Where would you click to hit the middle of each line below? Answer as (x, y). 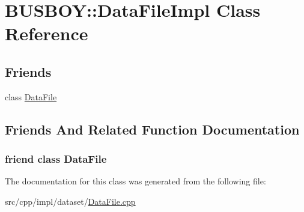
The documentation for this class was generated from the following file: (135, 181)
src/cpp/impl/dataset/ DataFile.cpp (70, 201)
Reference (47, 33)
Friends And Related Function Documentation (152, 129)
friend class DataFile (56, 159)
